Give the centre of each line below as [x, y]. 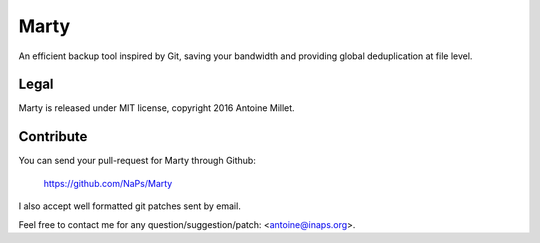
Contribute [53, 136]
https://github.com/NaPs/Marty [108, 183]
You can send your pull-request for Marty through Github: [137, 161]
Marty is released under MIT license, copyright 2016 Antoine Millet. [156, 108]
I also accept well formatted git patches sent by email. [130, 206]
